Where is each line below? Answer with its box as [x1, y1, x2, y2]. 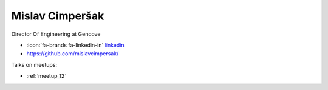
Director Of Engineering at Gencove [11, 30, 101, 38]
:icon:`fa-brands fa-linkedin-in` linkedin [26, 41, 125, 49]
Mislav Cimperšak [11, 9, 104, 22]
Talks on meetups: [11, 61, 58, 68]
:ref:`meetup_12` [26, 72, 67, 80]
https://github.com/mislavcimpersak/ [26, 50, 119, 57]
